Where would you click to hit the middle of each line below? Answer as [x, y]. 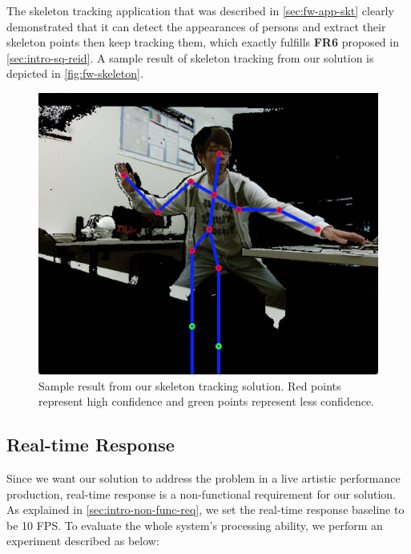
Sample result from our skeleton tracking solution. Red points [190, 385]
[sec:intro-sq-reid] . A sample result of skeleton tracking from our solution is [190, 57]
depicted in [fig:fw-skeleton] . [75, 73]
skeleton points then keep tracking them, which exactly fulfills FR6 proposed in [203, 42]
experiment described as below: [83, 541]
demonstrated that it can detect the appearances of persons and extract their [196, 26]
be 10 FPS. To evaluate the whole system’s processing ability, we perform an [195, 525]
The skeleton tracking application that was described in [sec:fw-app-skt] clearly [200, 10]
